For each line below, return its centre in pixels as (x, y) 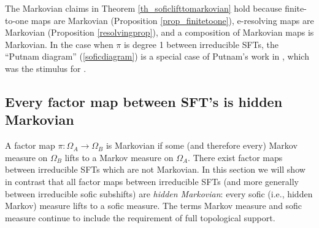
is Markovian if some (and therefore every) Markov (202, 145)
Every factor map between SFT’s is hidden (144, 101)
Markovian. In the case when (59, 44)
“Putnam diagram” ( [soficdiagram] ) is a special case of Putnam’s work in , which (157, 56)
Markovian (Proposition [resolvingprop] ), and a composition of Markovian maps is (159, 32)
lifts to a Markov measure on (119, 157)
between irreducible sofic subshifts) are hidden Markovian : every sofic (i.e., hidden (159, 193)
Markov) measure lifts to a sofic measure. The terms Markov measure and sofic (154, 206)
